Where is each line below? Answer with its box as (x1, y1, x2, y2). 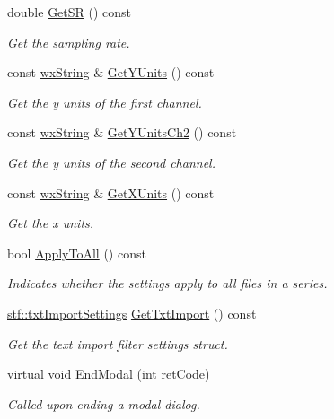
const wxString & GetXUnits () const (7, 183, 215, 202)
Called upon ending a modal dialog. (7, 394, 200, 413)
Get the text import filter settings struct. (7, 334, 228, 353)
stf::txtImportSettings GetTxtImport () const (7, 303, 257, 322)
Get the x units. (7, 214, 94, 232)
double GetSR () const (7, 3, 132, 21)
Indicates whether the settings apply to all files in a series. (7, 274, 328, 292)
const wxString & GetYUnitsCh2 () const (7, 123, 237, 142)
